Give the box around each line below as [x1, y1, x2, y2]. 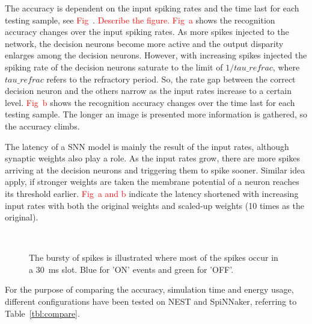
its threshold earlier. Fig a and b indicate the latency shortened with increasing [5, 187, 299, 199]
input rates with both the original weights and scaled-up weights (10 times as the [5, 199, 304, 211]
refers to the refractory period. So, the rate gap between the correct [46, 72, 296, 85]
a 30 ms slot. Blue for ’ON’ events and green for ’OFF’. [29, 263, 234, 275]
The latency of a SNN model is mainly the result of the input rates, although [5, 140, 289, 152]
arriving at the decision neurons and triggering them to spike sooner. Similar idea [5, 163, 305, 176]
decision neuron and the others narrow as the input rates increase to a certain [5, 84, 292, 97]
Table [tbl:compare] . [5, 307, 80, 319]
